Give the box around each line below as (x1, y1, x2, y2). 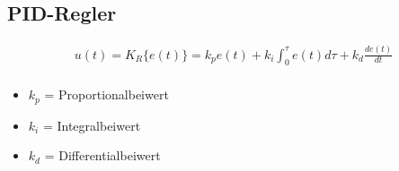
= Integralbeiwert (42, 115, 141, 134)
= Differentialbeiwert (44, 146, 161, 165)
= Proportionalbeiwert (44, 85, 169, 104)
